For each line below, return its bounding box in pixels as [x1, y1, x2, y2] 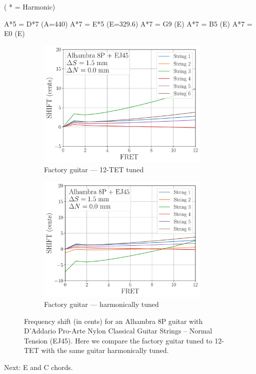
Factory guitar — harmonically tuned [44, 298, 159, 309]
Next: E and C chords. [4, 361, 73, 372]
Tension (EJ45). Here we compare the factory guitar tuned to [24, 335, 212, 345]
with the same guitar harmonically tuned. [41, 345, 169, 355]
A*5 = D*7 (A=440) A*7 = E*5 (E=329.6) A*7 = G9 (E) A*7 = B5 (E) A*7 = [4, 18, 252, 29]
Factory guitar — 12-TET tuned [44, 164, 144, 175]
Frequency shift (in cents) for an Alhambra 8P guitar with [24, 315, 203, 326]
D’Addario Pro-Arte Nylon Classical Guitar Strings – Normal [24, 325, 212, 336]
